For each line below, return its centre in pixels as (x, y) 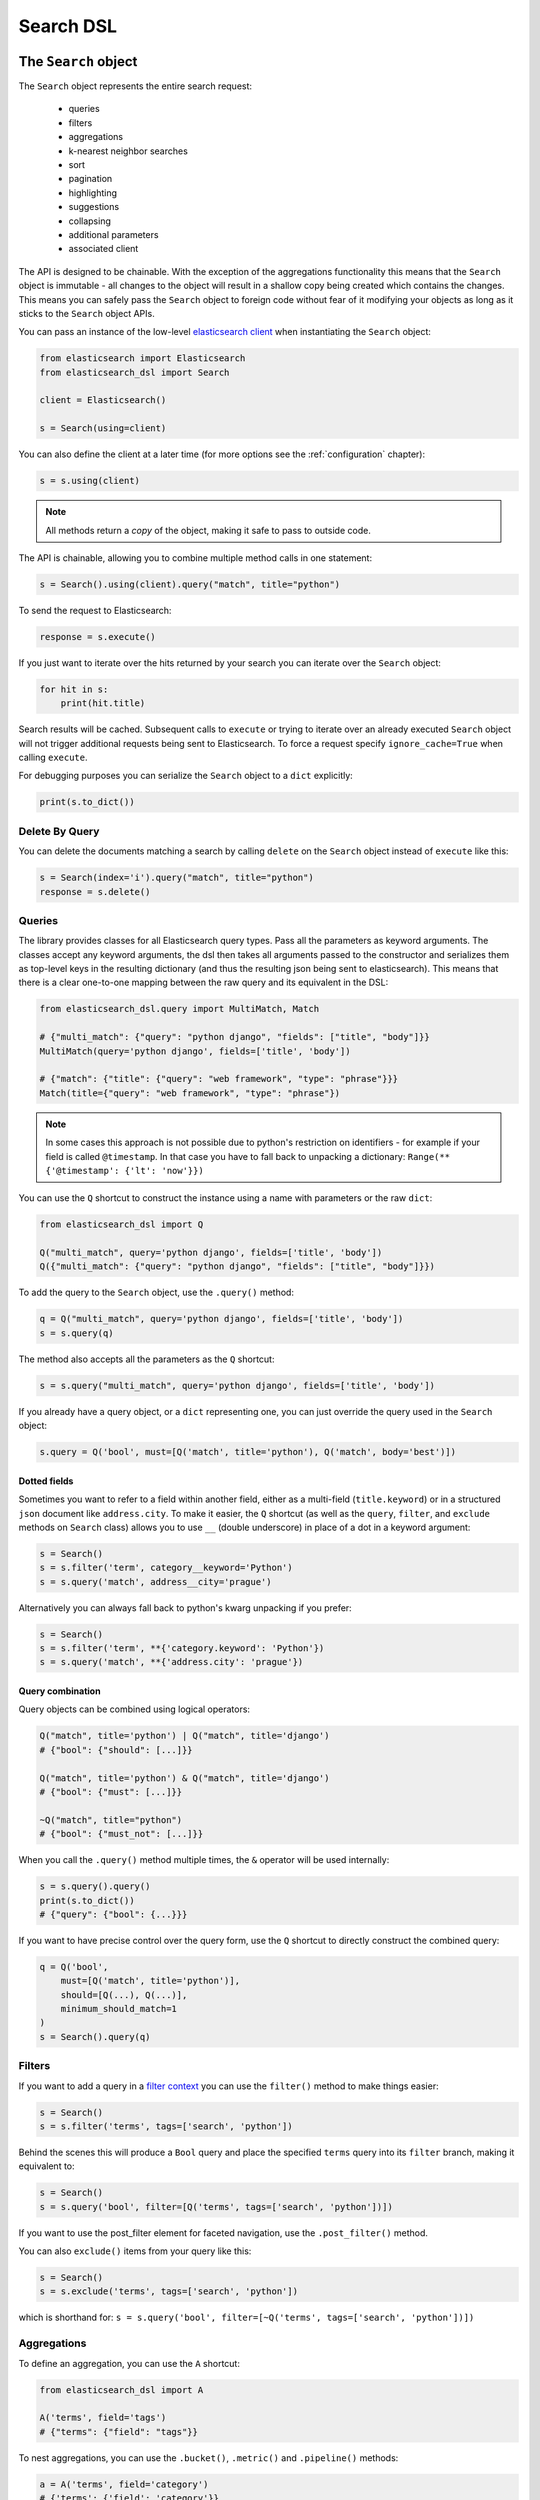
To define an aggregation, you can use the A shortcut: (129, 2363)
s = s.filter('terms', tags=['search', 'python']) (166, 2126)
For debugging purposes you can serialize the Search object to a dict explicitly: (186, 776)
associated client (103, 249)
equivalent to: (46, 2166)
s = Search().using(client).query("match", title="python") (190, 584)
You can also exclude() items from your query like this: (135, 2251)
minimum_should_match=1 (118, 2009)
